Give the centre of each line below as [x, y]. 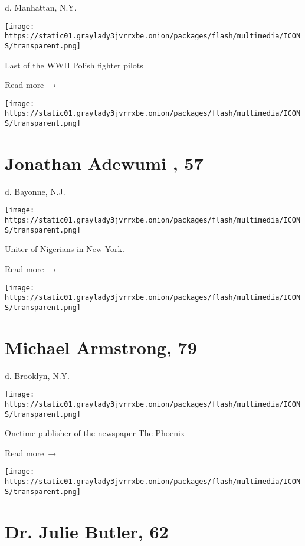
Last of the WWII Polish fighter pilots [74, 65]
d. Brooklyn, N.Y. [37, 375]
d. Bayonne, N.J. [35, 191]
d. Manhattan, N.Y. [41, 7]
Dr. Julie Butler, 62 [87, 531]
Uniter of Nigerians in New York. [65, 249]
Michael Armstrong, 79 [101, 347]
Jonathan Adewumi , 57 [104, 163]
